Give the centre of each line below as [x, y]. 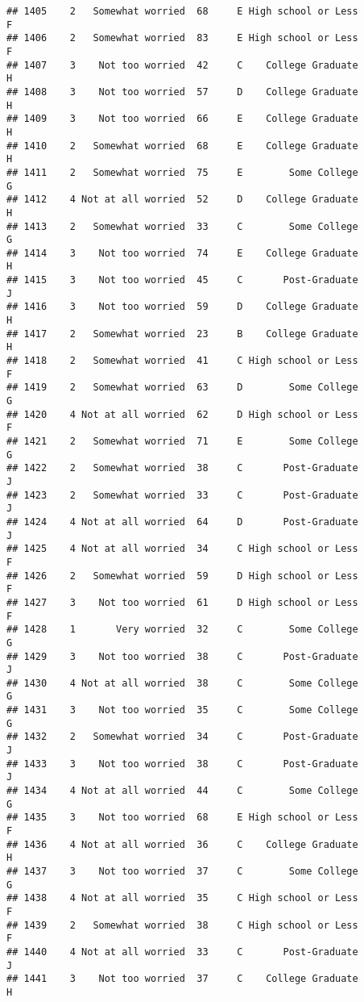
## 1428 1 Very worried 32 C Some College [182, 630]
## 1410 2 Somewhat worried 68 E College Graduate [182, 146]
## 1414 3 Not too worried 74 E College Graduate [182, 253]
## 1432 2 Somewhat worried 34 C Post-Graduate [182, 737]
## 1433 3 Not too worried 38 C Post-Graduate [182, 764]
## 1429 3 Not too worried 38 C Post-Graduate [182, 656]
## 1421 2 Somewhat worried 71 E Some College [182, 441]
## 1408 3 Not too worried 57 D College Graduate [182, 92]
